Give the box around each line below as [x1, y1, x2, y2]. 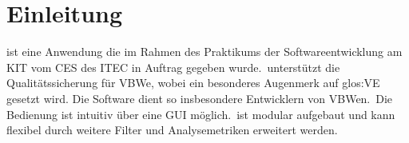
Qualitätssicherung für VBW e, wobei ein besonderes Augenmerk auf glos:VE [6, 74, 380, 91]
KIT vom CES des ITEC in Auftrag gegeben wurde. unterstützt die [6, 58, 340, 75]
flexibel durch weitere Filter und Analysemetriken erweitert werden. [6, 121, 338, 138]
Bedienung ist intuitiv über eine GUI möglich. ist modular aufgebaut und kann [6, 105, 395, 122]
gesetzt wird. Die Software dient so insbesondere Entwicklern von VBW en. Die [6, 89, 393, 106]
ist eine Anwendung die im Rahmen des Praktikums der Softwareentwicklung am [6, 43, 403, 60]
